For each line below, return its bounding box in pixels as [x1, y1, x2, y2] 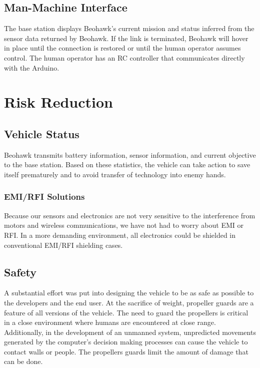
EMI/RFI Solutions [4, 190, 85, 203]
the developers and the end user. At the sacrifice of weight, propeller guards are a [4, 297, 254, 307]
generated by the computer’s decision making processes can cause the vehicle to [4, 336, 248, 347]
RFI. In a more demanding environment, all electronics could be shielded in [4, 229, 236, 240]
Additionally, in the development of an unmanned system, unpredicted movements [4, 326, 256, 337]
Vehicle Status [4, 126, 79, 141]
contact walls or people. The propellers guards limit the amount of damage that [4, 346, 248, 356]
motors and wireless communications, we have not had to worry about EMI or [4, 220, 244, 230]
